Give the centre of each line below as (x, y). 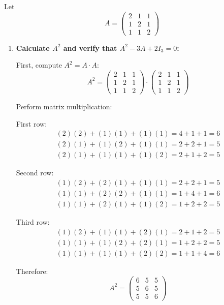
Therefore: (32, 271)
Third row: (33, 222)
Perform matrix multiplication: (64, 106)
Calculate (33, 48)
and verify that (90, 48)
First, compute (39, 65)
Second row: (35, 173)
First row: (31, 123)
